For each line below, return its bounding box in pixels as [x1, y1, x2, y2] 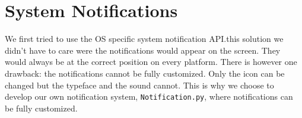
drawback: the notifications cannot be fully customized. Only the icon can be [5, 67, 285, 79]
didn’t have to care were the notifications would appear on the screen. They [5, 44, 281, 56]
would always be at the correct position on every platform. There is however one [5, 55, 297, 68]
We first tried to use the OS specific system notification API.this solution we [5, 32, 284, 45]
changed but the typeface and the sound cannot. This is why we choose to [5, 78, 274, 91]
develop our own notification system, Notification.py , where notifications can [5, 90, 293, 103]
